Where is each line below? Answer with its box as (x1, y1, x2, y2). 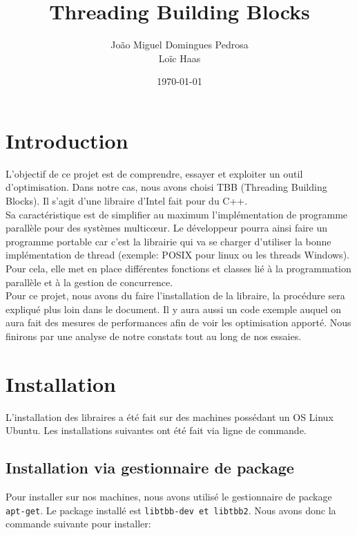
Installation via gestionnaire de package (6, 457, 294, 478)
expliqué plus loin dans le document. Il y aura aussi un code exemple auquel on (6, 301, 342, 316)
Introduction (6, 126, 128, 154)
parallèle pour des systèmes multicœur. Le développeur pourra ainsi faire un (6, 220, 327, 235)
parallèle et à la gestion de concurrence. (6, 274, 173, 289)
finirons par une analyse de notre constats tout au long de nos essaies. (6, 328, 302, 343)
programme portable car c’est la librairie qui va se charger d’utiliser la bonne (6, 234, 331, 248)
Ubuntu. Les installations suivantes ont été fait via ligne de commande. (6, 423, 307, 438)
